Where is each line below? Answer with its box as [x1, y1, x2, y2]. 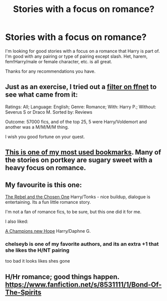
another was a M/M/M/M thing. [5, 124, 69, 130]
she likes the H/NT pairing [5, 247, 70, 254]
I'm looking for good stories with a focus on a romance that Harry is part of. [5, 48, 160, 54]
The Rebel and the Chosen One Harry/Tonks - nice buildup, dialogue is [5, 193, 151, 200]
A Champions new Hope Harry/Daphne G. [5, 228, 91, 234]
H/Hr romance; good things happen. [5, 273, 120, 281]
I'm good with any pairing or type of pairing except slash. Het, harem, [5, 53, 148, 59]
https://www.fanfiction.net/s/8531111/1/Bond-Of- [5, 280, 162, 289]
